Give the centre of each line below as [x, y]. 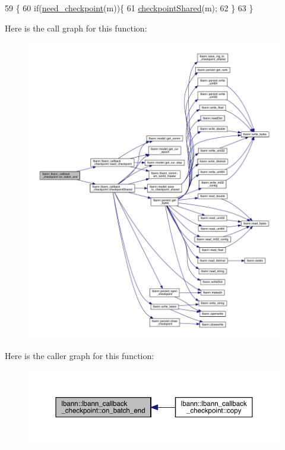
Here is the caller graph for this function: [80, 355]
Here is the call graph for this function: [76, 28]
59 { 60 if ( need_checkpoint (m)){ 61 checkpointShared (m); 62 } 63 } [129, 8]
